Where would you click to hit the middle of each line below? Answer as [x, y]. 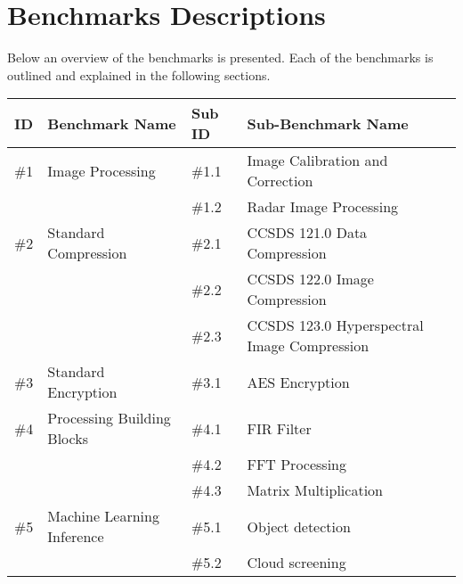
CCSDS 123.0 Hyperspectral [335, 325]
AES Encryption [298, 382]
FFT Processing [296, 465]
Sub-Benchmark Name [328, 123]
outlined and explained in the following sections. [139, 74]
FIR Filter [279, 428]
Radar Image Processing [323, 207]
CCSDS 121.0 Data [307, 233]
